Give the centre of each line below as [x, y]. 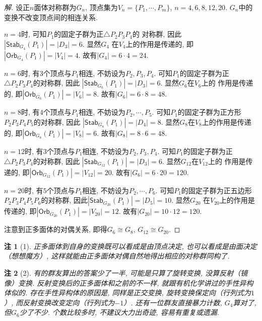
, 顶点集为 [102, 7]
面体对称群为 [55, 7]
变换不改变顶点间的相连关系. [51, 17]
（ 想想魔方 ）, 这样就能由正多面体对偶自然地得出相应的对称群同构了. [117, 256]
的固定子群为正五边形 [216, 190]
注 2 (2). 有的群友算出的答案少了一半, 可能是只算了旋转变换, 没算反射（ [122, 272]
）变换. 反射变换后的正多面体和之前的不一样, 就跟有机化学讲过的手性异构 [132, 283]
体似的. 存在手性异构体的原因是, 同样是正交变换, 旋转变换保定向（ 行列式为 [127, 293]
